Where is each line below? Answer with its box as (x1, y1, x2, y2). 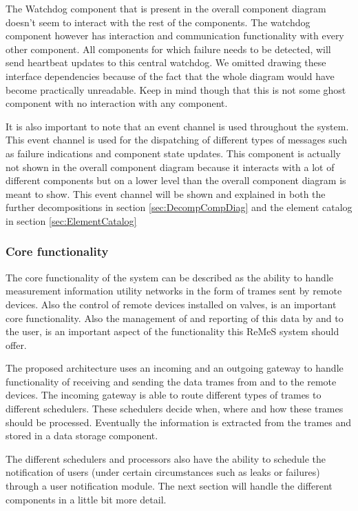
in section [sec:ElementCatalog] (6, 213, 137, 228)
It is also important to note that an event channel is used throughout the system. (6, 119, 349, 133)
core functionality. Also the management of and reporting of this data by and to (6, 310, 344, 325)
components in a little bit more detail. (6, 492, 167, 506)
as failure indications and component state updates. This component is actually (6, 146, 341, 160)
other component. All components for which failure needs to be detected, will (6, 41, 331, 56)
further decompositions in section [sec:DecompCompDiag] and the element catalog (6, 200, 352, 214)
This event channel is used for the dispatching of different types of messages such (6, 132, 348, 147)
